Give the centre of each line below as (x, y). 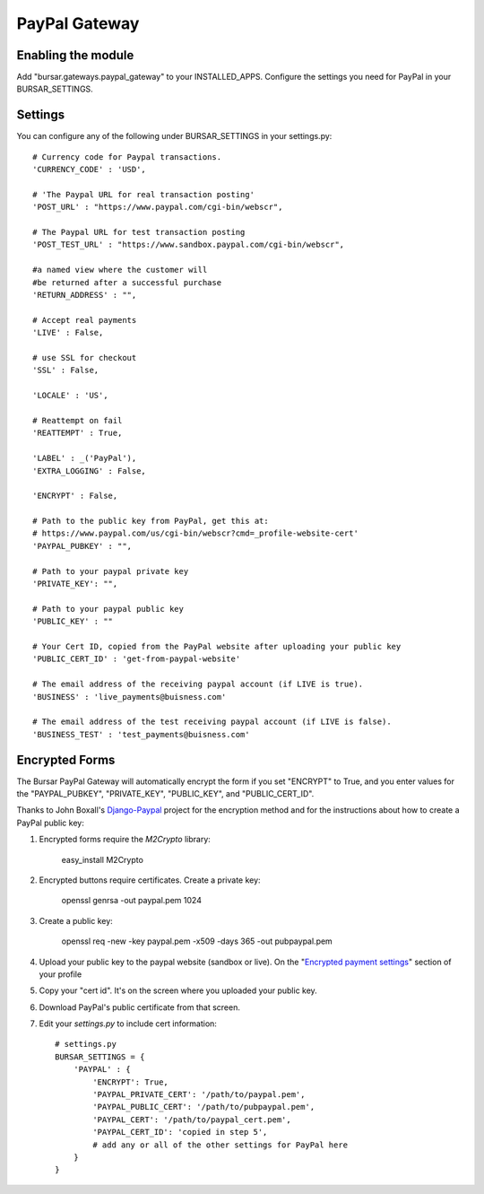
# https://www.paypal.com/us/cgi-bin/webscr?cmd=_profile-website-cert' (195, 533)
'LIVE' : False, (68, 333)
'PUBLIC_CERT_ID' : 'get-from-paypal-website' (137, 659)
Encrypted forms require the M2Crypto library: (125, 840)
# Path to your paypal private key (111, 571)
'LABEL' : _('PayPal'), (85, 458)
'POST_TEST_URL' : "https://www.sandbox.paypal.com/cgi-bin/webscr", (189, 245)
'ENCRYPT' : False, (75, 496)
